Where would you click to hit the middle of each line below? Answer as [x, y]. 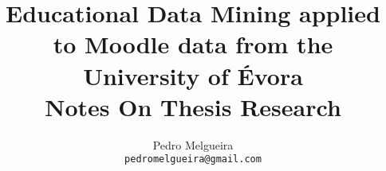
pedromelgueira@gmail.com [193, 159]
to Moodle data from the [193, 44]
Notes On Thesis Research [193, 106]
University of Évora [193, 75]
